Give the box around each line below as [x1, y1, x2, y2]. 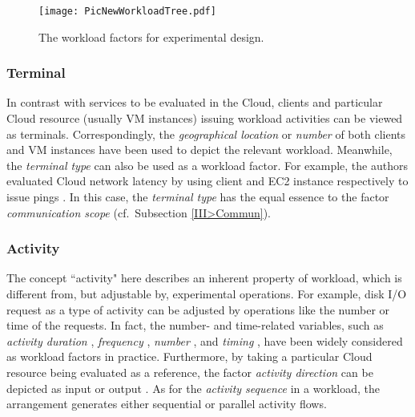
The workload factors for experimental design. [38, 28, 264, 45]
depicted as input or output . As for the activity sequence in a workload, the [6, 379, 380, 396]
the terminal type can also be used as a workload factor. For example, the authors [6, 156, 408, 173]
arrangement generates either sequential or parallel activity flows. [6, 395, 327, 412]
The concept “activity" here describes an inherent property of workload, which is [6, 269, 402, 286]
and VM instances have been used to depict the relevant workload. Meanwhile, [6, 141, 393, 158]
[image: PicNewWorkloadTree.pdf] [38, 6, 216, 17]
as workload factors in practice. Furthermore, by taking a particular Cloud [6, 348, 373, 365]
